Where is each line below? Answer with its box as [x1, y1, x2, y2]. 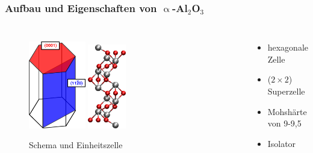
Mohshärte [267, 105, 307, 117]
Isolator [267, 137, 296, 149]
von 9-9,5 [267, 117, 302, 130]
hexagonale [267, 41, 308, 54]
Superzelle [267, 85, 305, 97]
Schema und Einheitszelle [29, 139, 123, 151]
